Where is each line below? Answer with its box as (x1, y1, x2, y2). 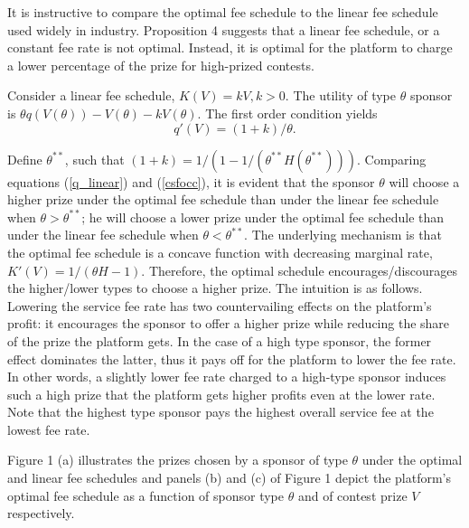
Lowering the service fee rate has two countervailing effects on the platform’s (7, 296, 432, 315)
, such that (64, 149, 125, 168)
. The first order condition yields (197, 103, 378, 122)
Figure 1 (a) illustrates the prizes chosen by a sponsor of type (7, 450, 348, 469)
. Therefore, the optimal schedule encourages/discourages (141, 260, 458, 279)
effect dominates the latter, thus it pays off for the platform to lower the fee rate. (7, 349, 456, 368)
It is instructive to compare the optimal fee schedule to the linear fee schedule (7, 3, 438, 21)
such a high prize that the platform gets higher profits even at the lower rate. (7, 384, 436, 403)
